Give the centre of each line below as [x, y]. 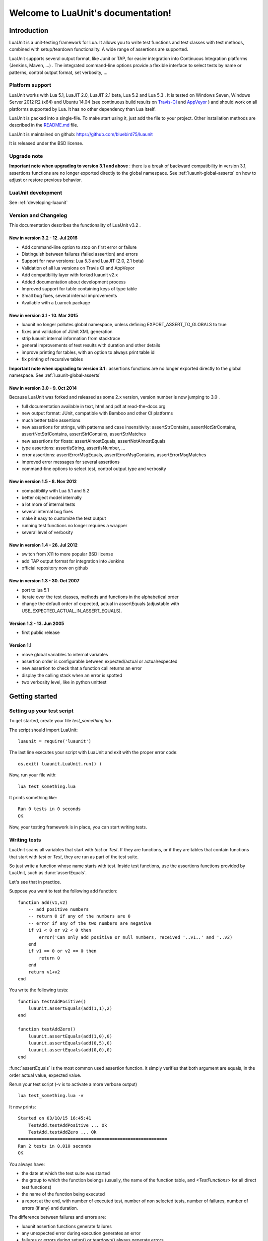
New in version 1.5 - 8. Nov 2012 [43, 482]
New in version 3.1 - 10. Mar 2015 [44, 315]
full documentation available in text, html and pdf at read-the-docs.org [94, 406]
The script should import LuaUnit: [43, 730]
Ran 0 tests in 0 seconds [50, 809]
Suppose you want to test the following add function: [63, 891]
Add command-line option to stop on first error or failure [79, 247]
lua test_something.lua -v [51, 1096]
